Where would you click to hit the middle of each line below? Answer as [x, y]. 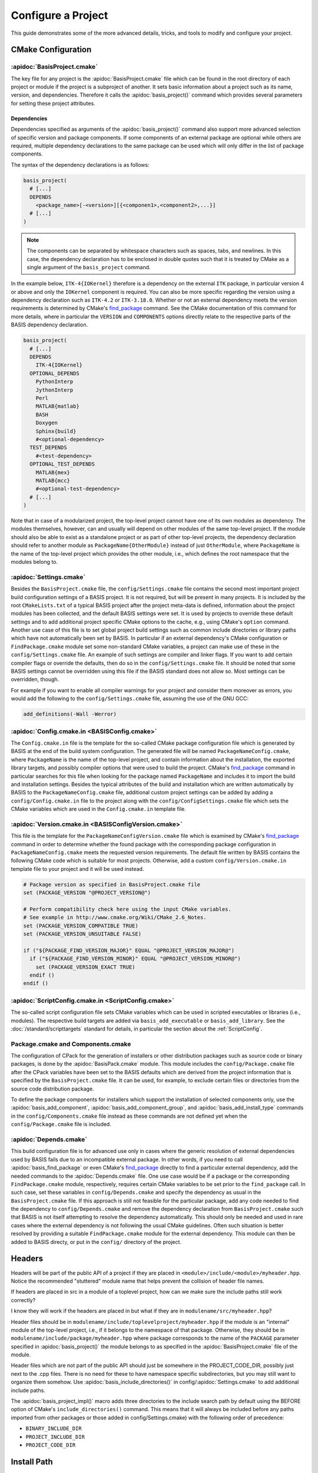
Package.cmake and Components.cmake [71, 1044]
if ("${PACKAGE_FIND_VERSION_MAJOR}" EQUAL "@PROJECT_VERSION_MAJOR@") [129, 950]
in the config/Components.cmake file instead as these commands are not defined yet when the [129, 1116]
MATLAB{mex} [53, 472]
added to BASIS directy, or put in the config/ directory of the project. [96, 1242]
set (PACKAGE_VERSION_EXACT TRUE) [85, 967]
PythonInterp [54, 382]
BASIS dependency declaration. [49, 325]
